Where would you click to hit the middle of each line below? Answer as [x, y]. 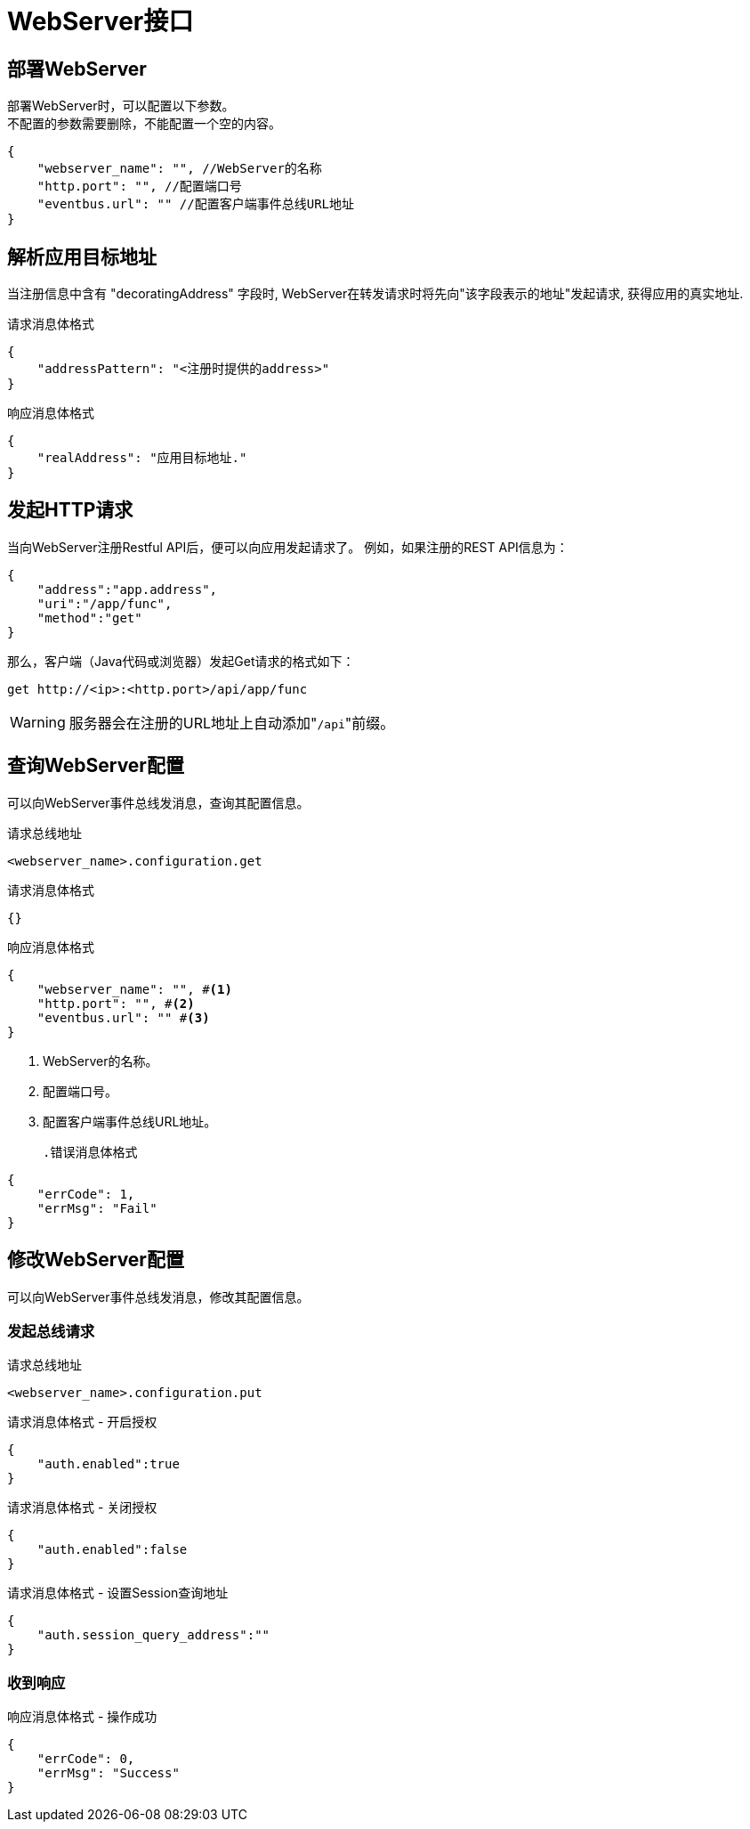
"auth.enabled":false [112, 1550]
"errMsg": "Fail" [97, 1208]
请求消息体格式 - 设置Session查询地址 [118, 1593]
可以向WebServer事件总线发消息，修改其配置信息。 [158, 1297]
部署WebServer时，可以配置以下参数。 [121, 106]
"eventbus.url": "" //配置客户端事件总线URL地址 [196, 204]
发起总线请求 [51, 1331]
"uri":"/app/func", [105, 603]
